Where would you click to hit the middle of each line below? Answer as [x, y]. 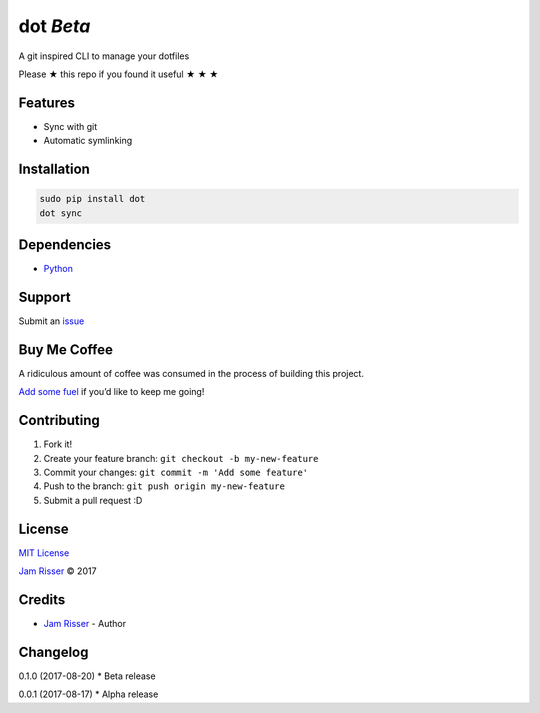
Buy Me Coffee [66, 349]
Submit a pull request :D [93, 500]
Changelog [53, 651]
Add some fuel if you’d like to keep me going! [111, 392]
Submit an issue [51, 321]
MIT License [44, 552]
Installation [54, 169]
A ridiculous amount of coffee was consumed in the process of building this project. [191, 373]
